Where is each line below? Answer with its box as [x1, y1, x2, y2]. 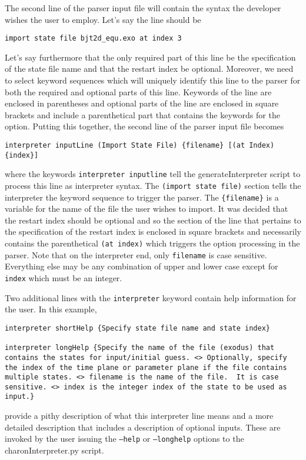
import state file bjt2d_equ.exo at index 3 [5, 34, 182, 43]
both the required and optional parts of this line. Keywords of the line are [5, 85, 272, 98]
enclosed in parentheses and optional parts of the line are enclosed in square [5, 97, 279, 109]
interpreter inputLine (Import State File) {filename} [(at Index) [5, 141, 275, 149]
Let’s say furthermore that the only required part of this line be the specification [5, 51, 296, 63]
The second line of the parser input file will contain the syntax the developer [5, 2, 281, 14]
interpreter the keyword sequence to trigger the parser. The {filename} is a [5, 191, 279, 203]
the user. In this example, [5, 303, 97, 315]
